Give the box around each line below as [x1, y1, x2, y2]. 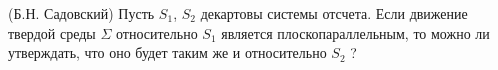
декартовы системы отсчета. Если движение [200, 3, 468, 23]
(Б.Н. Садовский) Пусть [8, 3, 155, 23]
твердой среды [8, 22, 96, 43]
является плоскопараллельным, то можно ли [221, 22, 490, 43]
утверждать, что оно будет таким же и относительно [8, 42, 327, 63]
